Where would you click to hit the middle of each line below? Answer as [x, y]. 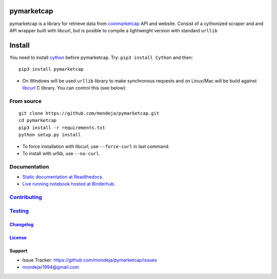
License [18, 238]
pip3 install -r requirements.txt [62, 127]
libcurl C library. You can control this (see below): [74, 88]
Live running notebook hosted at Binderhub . [69, 184]
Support [18, 250]
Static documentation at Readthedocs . [63, 177]
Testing [19, 211]
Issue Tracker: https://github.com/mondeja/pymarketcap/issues [90, 260]
